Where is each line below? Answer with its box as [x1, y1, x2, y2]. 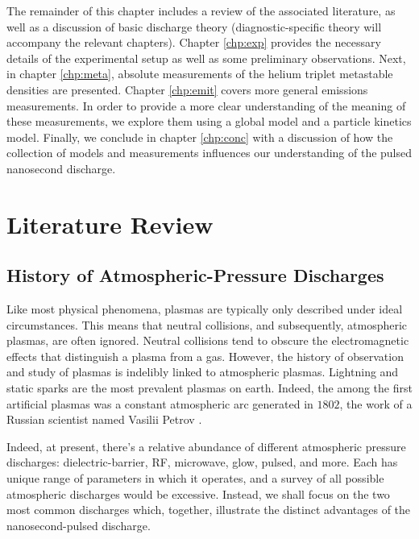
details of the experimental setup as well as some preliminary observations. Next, [6, 49, 406, 66]
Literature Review [6, 207, 214, 240]
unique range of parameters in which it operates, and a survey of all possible [6, 470, 384, 487]
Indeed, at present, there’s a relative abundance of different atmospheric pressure [6, 437, 406, 454]
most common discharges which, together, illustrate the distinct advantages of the [6, 501, 411, 518]
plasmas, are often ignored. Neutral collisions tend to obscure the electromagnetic [6, 332, 409, 349]
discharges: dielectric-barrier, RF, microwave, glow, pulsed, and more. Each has [6, 454, 398, 471]
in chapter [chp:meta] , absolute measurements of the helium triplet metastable [6, 65, 393, 82]
